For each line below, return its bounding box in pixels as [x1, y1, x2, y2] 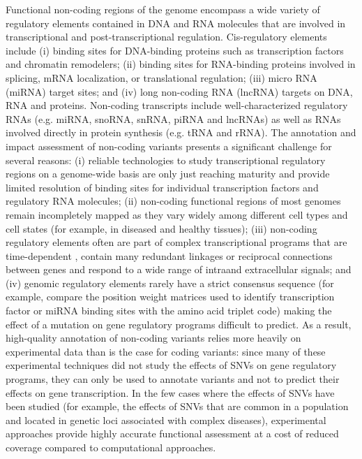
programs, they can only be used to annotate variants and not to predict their [6, 372, 340, 386]
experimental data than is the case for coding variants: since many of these [6, 344, 326, 358]
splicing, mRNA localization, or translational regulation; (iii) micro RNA [6, 70, 317, 85]
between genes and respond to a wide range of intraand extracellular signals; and [6, 262, 352, 277]
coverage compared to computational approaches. [6, 440, 216, 454]
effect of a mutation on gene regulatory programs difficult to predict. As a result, [6, 316, 352, 331]
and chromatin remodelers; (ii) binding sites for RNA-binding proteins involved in [6, 57, 356, 71]
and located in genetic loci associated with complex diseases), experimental [6, 412, 326, 427]
